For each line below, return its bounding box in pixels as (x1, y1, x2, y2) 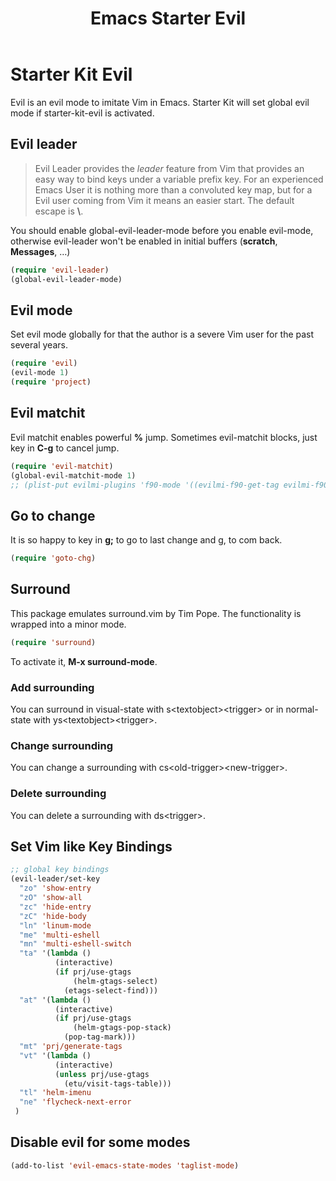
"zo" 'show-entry (19, 883, 92, 894)
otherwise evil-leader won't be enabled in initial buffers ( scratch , (10, 235, 278, 247)
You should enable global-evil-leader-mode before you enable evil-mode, (10, 224, 314, 236)
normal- (285, 703, 319, 716)
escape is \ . (34, 205, 84, 217)
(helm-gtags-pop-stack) (73, 1023, 172, 1033)
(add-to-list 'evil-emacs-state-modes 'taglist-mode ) (10, 1160, 240, 1171)
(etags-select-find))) (63, 985, 159, 996)
